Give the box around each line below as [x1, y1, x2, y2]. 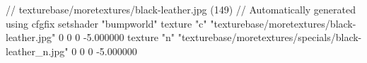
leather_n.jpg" [6, 43, 69, 58]
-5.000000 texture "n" [83, 30, 175, 45]
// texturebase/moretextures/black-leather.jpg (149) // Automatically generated [6, 2, 356, 16]
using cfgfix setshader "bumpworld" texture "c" [6, 16, 207, 30]
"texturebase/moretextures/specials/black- [177, 30, 362, 45]
